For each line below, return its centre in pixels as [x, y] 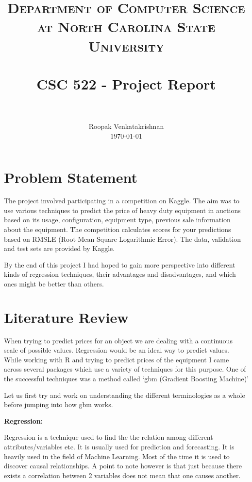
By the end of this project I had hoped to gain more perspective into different [120, 264]
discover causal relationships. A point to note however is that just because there [123, 466]
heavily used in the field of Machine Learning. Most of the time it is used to [117, 456]
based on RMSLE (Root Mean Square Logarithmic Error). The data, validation [122, 239]
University [126, 45]
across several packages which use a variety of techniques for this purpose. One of [125, 369]
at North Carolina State [126, 27]
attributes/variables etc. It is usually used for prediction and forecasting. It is [119, 446]
